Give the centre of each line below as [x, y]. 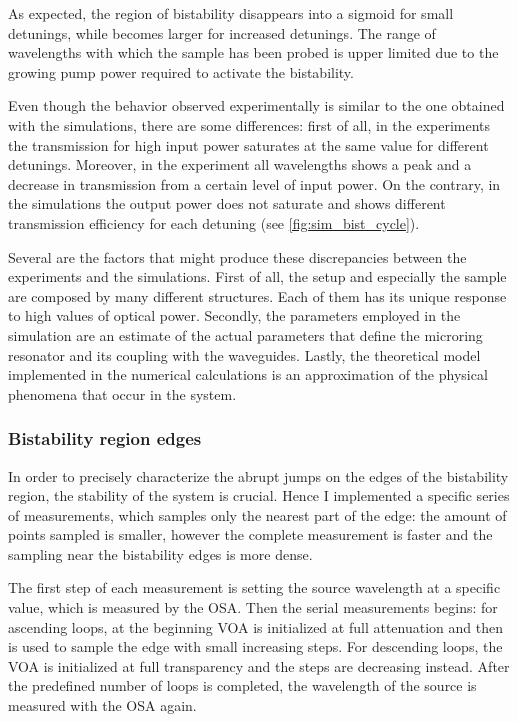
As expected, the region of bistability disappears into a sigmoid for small [231, 13]
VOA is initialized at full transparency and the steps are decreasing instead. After [259, 665]
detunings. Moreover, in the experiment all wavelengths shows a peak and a [240, 164]
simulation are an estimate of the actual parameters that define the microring [245, 334]
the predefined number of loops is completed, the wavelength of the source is [242, 685]
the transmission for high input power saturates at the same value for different [248, 144]
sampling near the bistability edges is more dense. [160, 553]
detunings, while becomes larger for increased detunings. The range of [222, 32]
